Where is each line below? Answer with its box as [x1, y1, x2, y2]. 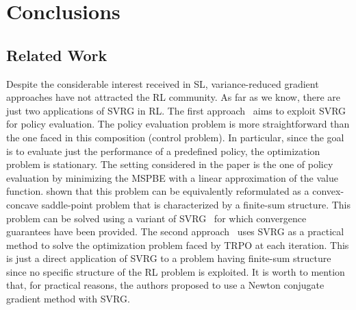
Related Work [6, 44, 107, 65]
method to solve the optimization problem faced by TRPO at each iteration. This [6, 237, 349, 252]
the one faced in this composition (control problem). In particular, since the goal [6, 130, 344, 144]
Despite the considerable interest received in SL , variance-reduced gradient [6, 76, 319, 91]
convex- [312, 184, 344, 198]
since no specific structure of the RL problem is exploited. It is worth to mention [6, 264, 345, 278]
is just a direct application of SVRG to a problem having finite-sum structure [6, 251, 331, 265]
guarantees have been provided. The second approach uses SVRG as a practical [6, 224, 344, 239]
